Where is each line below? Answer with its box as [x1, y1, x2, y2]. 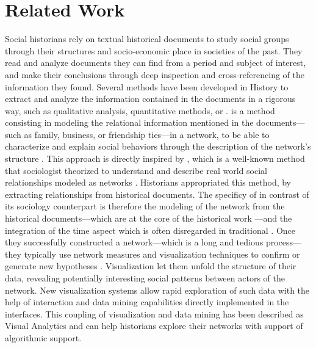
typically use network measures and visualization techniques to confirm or [24, 247, 300, 260]
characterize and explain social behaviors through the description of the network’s [5, 140, 311, 153]
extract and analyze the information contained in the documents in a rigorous [5, 92, 296, 105]
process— [265, 236, 302, 248]
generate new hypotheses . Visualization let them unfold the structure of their [5, 259, 296, 272]
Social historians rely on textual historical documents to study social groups [5, 32, 289, 45]
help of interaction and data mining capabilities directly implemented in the [5, 295, 289, 308]
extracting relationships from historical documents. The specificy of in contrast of [5, 187, 309, 200]
